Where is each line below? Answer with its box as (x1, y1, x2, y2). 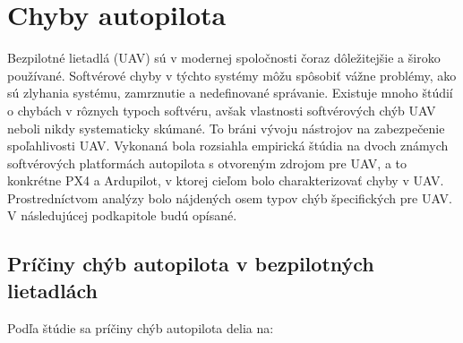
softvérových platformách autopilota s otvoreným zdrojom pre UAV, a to (7, 153, 407, 172)
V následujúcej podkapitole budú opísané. (7, 206, 237, 225)
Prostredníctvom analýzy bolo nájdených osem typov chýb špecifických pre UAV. (7, 188, 452, 207)
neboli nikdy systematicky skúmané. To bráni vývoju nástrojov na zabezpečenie (7, 118, 445, 137)
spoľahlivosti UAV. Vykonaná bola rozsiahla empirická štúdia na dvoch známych (7, 136, 449, 155)
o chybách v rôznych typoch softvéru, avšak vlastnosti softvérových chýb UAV (7, 100, 436, 119)
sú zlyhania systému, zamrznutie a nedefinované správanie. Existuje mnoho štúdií (7, 83, 453, 102)
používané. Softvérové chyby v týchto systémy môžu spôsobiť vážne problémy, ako (7, 65, 457, 84)
